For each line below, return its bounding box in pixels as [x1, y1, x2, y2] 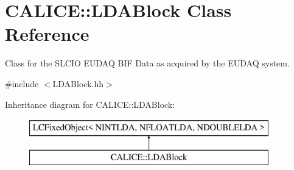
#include [5, 77, 39, 90]
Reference [5, 21, 89, 46]
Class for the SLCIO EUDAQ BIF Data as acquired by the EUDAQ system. [5, 57, 290, 69]
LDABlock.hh [52, 77, 103, 90]
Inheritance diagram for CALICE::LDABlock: [5, 97, 175, 110]
